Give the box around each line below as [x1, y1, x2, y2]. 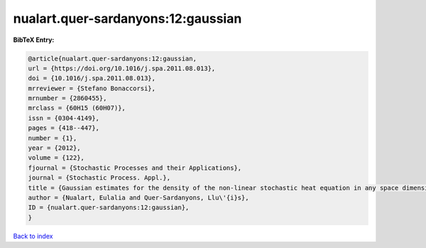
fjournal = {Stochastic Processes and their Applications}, [28, 163, 242, 172]
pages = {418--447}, [28, 124, 99, 132]
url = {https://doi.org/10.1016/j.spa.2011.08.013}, [28, 64, 216, 72]
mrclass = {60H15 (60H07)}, [28, 104, 126, 112]
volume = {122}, [28, 153, 85, 162]
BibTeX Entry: [13, 36, 55, 44]
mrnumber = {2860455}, [28, 95, 107, 102]
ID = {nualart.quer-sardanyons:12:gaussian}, [28, 203, 190, 212]
